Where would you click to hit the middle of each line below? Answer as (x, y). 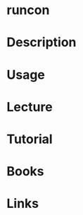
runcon (28, 10)
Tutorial (30, 139)
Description (41, 43)
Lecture (30, 107)
